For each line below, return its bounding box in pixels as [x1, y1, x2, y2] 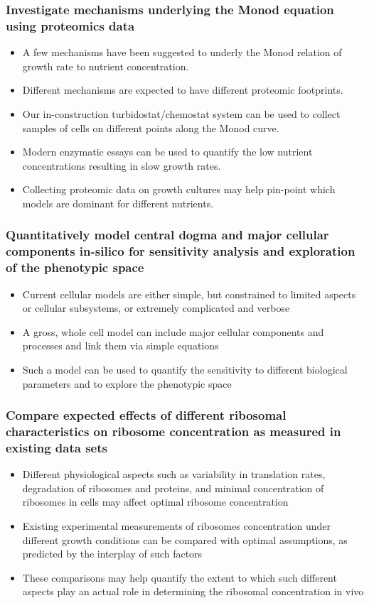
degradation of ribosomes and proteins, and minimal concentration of [22, 480, 324, 495]
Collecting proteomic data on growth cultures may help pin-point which [22, 182, 336, 197]
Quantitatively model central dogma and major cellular [6, 226, 329, 244]
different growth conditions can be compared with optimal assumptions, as [22, 532, 348, 547]
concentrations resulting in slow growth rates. [22, 158, 221, 173]
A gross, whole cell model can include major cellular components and [22, 324, 324, 339]
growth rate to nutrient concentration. [22, 58, 189, 73]
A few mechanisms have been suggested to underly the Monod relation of [22, 45, 342, 60]
